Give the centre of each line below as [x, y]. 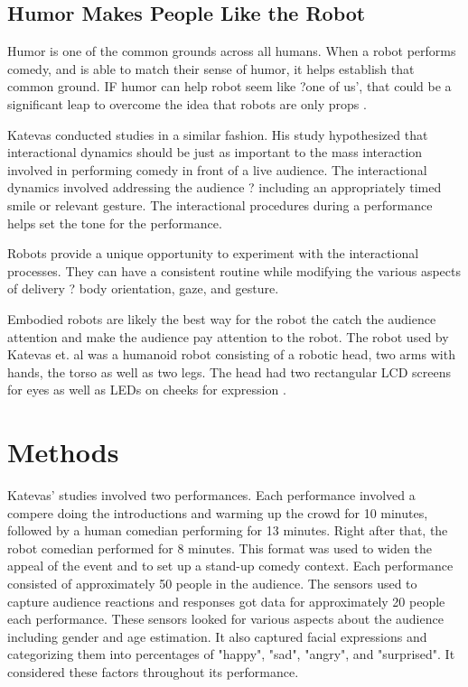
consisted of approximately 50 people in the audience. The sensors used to [212, 583]
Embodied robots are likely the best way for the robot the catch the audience [222, 318]
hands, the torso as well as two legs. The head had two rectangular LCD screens [229, 371]
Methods [63, 452]
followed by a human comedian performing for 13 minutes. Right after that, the [228, 530]
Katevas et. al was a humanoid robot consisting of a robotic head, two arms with [231, 354]
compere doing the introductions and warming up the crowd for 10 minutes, [218, 512]
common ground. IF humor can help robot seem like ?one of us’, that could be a [229, 86]
